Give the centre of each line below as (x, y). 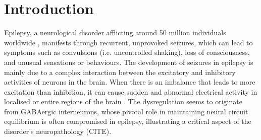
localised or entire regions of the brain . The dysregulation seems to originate (123, 101)
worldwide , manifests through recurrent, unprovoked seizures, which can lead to (128, 42)
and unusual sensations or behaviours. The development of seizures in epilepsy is (129, 62)
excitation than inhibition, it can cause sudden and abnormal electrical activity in (131, 91)
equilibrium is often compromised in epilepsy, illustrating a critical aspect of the (128, 121)
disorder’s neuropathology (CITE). (58, 131)
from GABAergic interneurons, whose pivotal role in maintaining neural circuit (126, 111)
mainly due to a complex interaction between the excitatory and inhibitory (120, 72)
